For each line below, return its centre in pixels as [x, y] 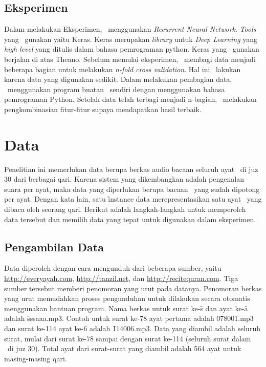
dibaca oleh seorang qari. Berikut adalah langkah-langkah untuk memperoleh [125, 209]
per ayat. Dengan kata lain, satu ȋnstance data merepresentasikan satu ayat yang [133, 199]
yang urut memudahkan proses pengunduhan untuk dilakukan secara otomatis [127, 298]
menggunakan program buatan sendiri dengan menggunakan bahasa [116, 89]
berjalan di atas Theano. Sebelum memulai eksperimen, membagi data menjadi [130, 59]
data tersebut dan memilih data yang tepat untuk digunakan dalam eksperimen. [130, 219]
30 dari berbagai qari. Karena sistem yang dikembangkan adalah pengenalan [124, 179]
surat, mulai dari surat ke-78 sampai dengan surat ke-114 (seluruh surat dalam [128, 338]
